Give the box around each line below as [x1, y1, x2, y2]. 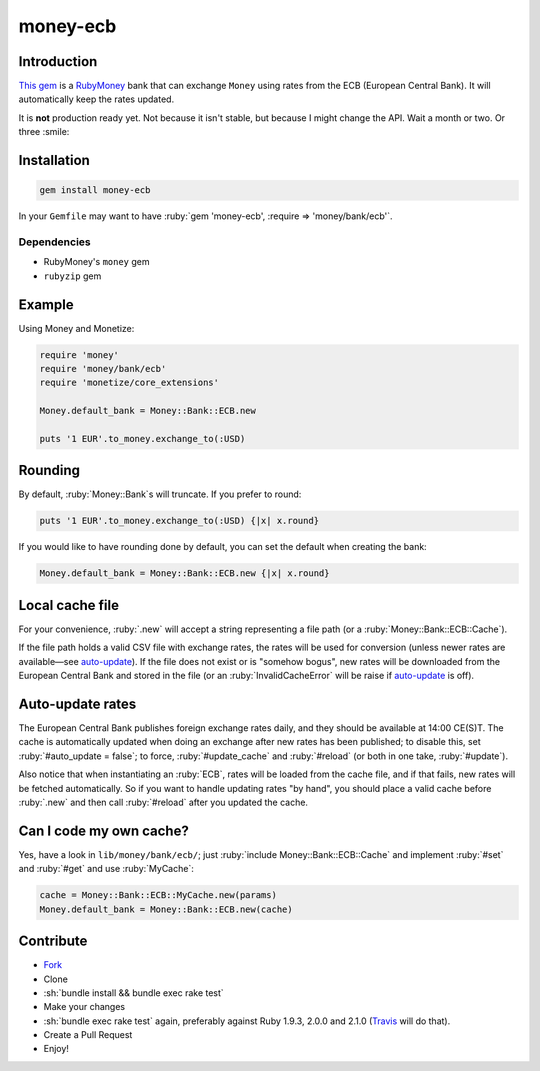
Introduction [18, 53, 98, 70]
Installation [18, 152, 90, 169]
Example [18, 296, 74, 313]
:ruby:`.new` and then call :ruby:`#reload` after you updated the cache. [18, 796, 309, 808]
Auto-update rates [18, 695, 137, 712]
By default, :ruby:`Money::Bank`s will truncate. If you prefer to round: [18, 488, 302, 500]
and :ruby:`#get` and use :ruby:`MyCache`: [18, 863, 194, 875]
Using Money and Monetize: [18, 322, 135, 334]
